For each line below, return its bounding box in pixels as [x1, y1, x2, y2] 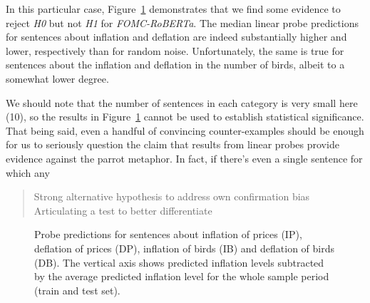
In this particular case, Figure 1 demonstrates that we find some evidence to [6, 1, 341, 16]
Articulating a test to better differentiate [34, 202, 212, 217]
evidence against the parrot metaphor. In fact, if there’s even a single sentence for [6, 150, 363, 165]
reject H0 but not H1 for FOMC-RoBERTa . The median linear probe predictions [6, 15, 359, 30]
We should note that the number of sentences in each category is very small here [6, 95, 358, 110]
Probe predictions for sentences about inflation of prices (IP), [34, 227, 302, 242]
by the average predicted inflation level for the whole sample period [34, 269, 329, 284]
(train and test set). [34, 282, 120, 297]
